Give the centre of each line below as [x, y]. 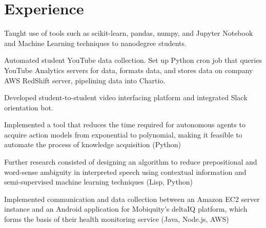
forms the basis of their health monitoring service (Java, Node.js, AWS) [117, 219]
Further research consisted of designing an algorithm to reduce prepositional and [131, 162]
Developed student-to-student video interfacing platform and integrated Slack [126, 97]
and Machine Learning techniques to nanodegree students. [95, 43]
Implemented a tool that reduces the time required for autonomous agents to [125, 124]
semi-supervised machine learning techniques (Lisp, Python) [98, 182]
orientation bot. [29, 107]
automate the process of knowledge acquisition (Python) [93, 144]
